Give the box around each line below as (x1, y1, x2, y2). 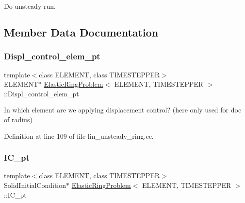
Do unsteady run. (4, 1, 56, 11)
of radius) (4, 114, 33, 124)
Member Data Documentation (4, 24, 159, 39)
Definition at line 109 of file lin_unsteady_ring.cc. (4, 130, 154, 141)
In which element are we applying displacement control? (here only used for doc (4, 105, 242, 115)
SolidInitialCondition (4, 180, 66, 190)
